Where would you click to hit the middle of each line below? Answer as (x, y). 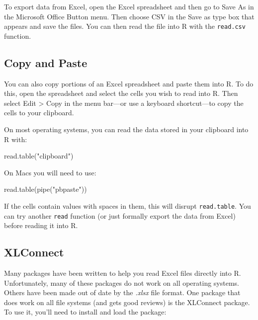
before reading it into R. (41, 225)
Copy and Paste (46, 62)
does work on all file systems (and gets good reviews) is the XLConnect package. (127, 302)
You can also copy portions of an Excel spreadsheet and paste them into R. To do (129, 83)
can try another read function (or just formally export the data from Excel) (120, 215)
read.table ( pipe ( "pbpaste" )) (45, 189)
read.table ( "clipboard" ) (39, 156)
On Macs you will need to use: (50, 172)
